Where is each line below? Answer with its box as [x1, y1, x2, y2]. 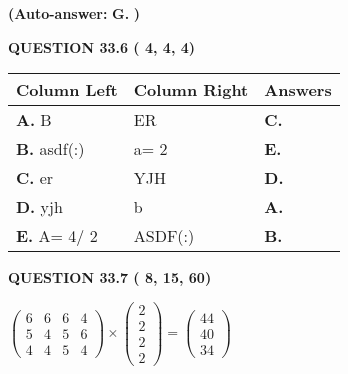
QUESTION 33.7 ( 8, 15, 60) [8, 267, 212, 288]
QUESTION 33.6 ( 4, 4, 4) [8, 36, 196, 57]
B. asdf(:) [16, 137, 85, 161]
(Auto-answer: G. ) [8, 3, 141, 23]
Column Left [16, 78, 118, 102]
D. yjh [16, 195, 63, 219]
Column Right [133, 78, 249, 102]
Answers [264, 78, 332, 102]
